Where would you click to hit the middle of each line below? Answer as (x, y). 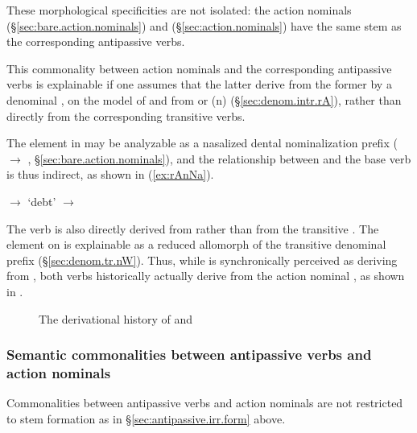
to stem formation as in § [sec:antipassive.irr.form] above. (146, 418)
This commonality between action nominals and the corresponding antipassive (199, 68)
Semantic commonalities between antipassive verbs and (189, 355)
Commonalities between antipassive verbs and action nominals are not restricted (205, 403)
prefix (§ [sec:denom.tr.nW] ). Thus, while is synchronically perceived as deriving (202, 260)
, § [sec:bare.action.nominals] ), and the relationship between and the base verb (219, 158)
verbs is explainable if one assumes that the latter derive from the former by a (199, 84)
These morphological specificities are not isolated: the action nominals (179, 10)
